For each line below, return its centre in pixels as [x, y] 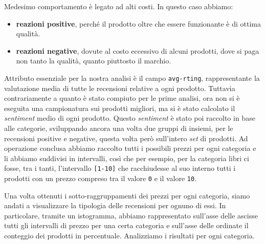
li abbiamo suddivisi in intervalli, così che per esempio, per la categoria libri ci [127, 158]
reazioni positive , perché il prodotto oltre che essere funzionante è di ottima [139, 23]
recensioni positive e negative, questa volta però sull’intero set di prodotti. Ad [126, 138]
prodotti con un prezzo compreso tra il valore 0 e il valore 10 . [101, 178]
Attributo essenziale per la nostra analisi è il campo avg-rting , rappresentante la [132, 77]
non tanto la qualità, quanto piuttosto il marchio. [94, 61]
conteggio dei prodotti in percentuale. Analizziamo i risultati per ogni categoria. [129, 236]
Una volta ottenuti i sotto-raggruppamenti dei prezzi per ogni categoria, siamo [127, 195]
